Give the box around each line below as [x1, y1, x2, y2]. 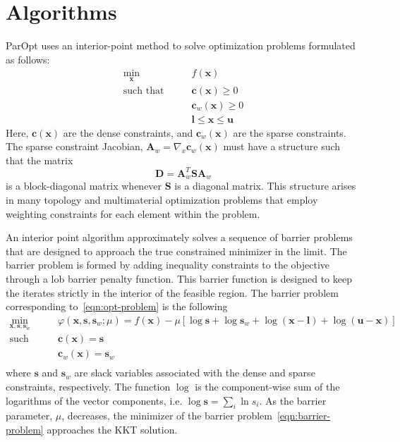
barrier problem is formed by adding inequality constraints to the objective [6, 257, 330, 272]
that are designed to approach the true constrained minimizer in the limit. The [6, 243, 347, 258]
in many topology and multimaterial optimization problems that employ [6, 192, 318, 207]
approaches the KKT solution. [47, 422, 178, 437]
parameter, [6, 408, 53, 423]
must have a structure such [223, 139, 341, 154]
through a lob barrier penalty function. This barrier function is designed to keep [6, 271, 352, 286]
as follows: [6, 51, 50, 66]
